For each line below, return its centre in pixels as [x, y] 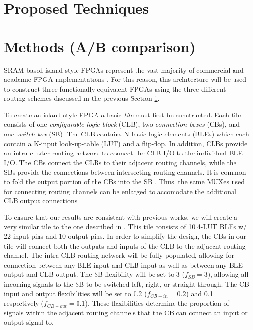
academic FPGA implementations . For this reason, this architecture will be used [125, 79]
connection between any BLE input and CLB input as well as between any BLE [124, 264]
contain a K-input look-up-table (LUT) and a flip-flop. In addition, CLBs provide [126, 143]
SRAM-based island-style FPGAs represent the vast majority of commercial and [124, 69]
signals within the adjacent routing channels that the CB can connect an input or [126, 312]
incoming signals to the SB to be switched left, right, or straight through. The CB [126, 283]
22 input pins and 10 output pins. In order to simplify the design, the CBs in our [125, 236]
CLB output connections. [42, 201]
